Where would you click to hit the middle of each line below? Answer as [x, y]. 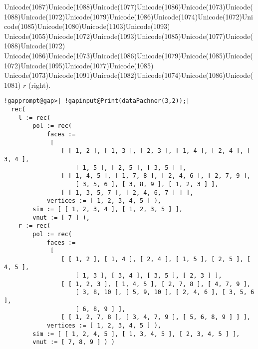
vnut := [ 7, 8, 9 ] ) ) [74, 342]
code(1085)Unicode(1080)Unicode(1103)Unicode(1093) [87, 26]
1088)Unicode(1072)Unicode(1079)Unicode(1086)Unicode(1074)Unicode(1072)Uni [129, 16]
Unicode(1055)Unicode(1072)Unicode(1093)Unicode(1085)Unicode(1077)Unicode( [129, 36]
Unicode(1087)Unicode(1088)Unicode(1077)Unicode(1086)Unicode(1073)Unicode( [129, 6]
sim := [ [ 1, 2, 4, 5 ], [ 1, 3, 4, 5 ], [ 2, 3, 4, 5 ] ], [136, 334]
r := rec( [34, 226]
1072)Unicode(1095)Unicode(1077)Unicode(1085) [79, 65]
